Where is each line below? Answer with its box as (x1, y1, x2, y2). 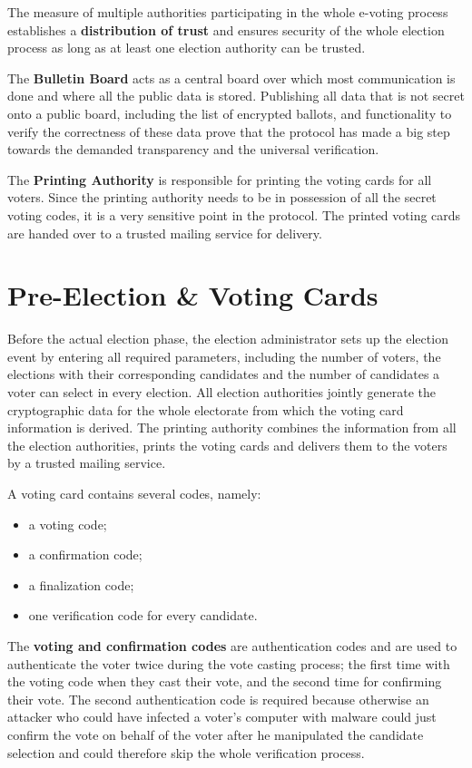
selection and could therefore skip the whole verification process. (7, 743, 365, 762)
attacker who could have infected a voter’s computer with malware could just (7, 707, 437, 726)
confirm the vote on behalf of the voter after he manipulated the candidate (7, 724, 424, 744)
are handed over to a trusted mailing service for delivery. (7, 223, 322, 242)
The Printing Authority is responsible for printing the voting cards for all (7, 170, 432, 189)
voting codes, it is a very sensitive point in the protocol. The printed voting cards (7, 205, 461, 224)
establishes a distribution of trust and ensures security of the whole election (7, 20, 445, 39)
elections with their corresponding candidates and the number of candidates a (7, 365, 440, 384)
